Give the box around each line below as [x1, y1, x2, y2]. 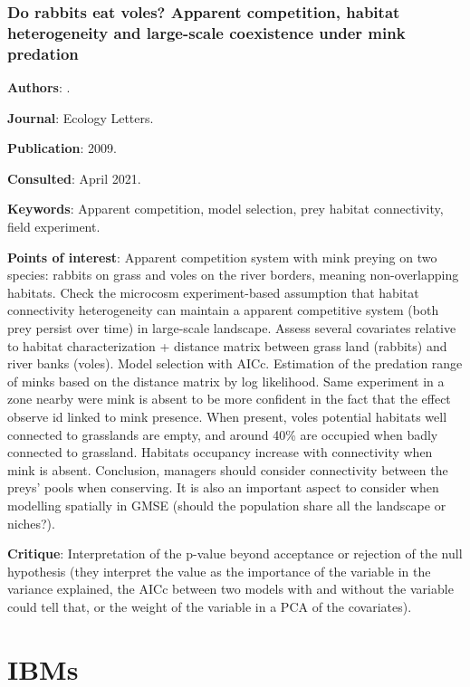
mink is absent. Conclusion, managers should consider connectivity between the [7, 460, 448, 479]
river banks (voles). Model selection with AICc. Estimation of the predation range [7, 354, 463, 373]
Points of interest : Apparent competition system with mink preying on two [7, 247, 437, 266]
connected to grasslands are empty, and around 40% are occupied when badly [7, 425, 438, 444]
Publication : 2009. [7, 138, 117, 157]
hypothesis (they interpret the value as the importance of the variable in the [7, 561, 431, 580]
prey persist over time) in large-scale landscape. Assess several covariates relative [7, 319, 456, 337]
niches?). [7, 513, 55, 532]
